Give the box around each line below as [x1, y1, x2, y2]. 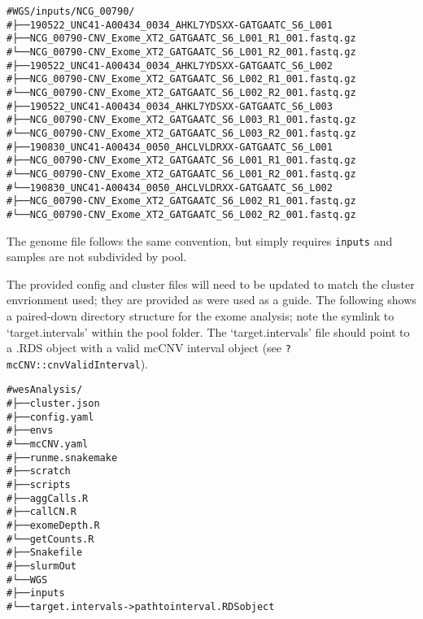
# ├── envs [7, 425, 54, 437]
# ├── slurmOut [7, 560, 76, 572]
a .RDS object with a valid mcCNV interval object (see [7, 339, 282, 356]
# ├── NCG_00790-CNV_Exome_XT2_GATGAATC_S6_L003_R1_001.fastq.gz [7, 114, 356, 126]
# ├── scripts [7, 479, 71, 491]
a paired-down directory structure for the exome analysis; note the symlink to [7, 307, 395, 324]
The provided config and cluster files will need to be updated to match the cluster [7, 275, 415, 292]
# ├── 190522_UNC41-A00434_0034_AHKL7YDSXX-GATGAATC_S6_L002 [7, 59, 333, 72]
